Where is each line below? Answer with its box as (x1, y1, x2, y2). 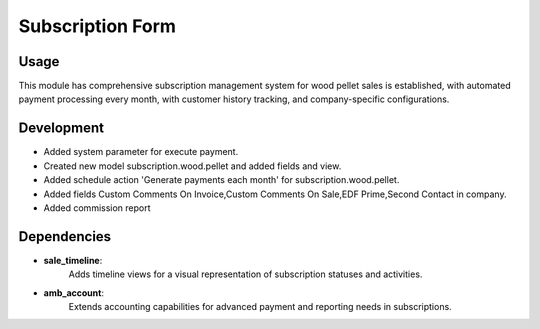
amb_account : (43, 286, 105, 299)
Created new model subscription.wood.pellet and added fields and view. (43, 160, 342, 172)
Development (18, 120, 105, 137)
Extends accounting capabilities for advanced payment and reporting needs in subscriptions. (68, 301, 452, 312)
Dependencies (18, 228, 112, 245)
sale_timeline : (43, 254, 103, 266)
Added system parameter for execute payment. (43, 146, 239, 158)
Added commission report (43, 201, 151, 214)
